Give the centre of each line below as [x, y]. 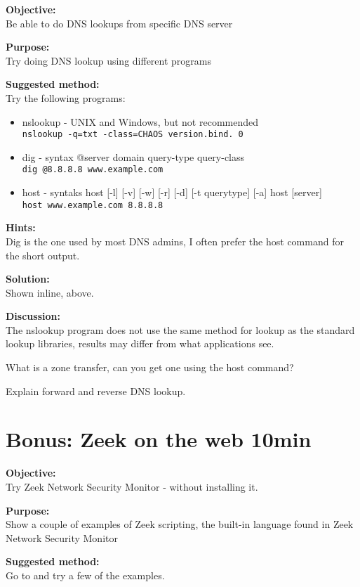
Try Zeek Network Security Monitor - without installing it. [132, 486]
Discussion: [33, 316]
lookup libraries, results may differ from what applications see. [140, 343]
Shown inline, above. [50, 292]
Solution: [28, 279]
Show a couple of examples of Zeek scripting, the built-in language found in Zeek [180, 524]
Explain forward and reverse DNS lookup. [96, 391]
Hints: [21, 227]
